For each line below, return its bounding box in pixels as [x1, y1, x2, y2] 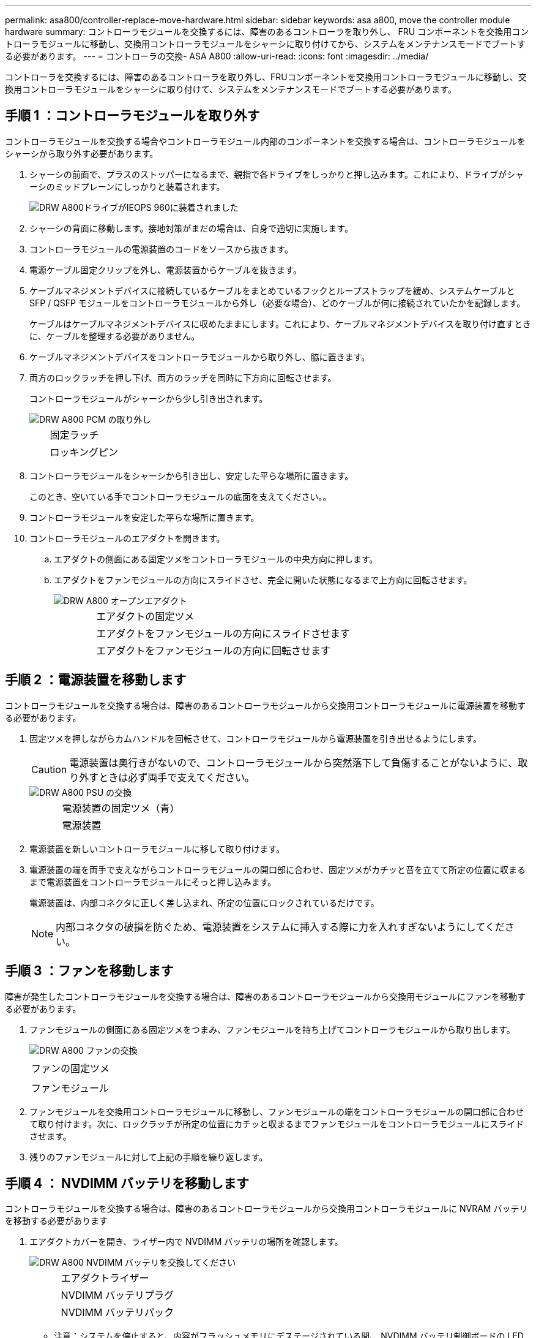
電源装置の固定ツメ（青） [62, 801, 180, 814]
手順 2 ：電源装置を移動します [5, 672, 187, 688]
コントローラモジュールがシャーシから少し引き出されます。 [29, 393, 268, 404]
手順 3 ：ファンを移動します [5, 963, 174, 979]
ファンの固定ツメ [31, 1062, 110, 1075]
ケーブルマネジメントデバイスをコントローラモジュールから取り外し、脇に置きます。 [29, 351, 370, 362]
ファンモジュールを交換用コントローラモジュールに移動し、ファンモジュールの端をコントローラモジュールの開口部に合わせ [29, 1106, 524, 1117]
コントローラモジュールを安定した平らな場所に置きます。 [29, 512, 259, 523]
